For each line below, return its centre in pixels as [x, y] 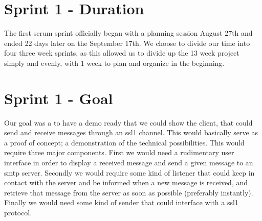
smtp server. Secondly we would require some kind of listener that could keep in [129, 172]
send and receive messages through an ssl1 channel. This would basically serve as [131, 132]
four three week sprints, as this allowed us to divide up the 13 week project [122, 53]
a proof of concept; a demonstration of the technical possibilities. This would [124, 142]
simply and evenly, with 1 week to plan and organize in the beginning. [114, 63]
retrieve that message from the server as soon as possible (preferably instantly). [129, 192]
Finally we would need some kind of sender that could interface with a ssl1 [121, 202]
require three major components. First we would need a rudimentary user [119, 152]
